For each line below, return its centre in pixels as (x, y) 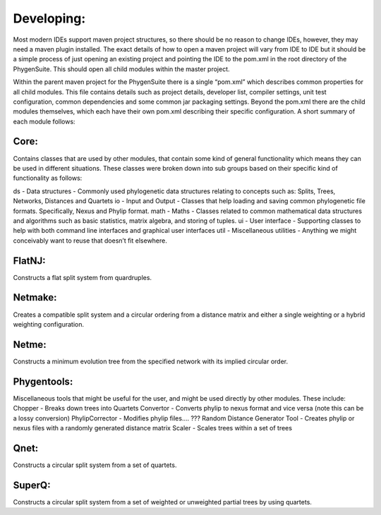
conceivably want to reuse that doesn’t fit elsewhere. (90, 241)
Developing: (49, 18)
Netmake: (35, 297)
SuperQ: (32, 485)
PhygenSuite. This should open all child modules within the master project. (121, 69)
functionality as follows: (48, 178)
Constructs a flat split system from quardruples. (82, 277)
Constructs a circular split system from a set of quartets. (95, 465)
